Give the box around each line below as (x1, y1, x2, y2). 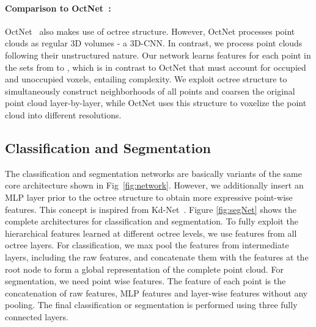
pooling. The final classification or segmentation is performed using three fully (5, 298, 298, 311)
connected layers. (5, 310, 68, 323)
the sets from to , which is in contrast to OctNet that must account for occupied (5, 60, 306, 73)
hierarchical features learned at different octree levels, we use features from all (5, 226, 297, 239)
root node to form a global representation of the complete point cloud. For (5, 262, 284, 275)
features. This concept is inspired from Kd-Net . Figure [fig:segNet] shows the (5, 203, 296, 215)
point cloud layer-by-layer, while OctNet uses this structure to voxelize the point (5, 96, 307, 109)
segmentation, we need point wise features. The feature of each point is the (5, 275, 286, 287)
